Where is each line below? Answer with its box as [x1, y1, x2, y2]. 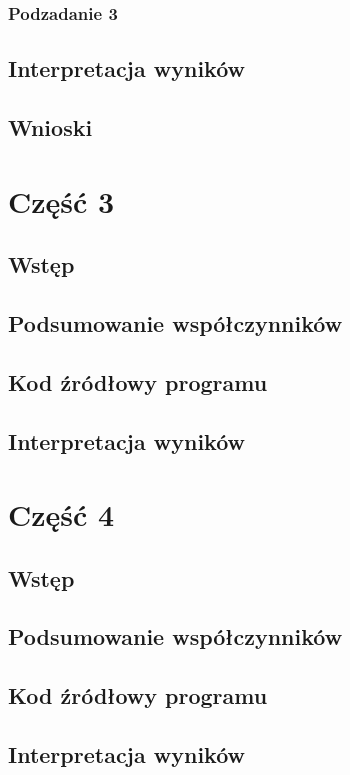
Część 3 [8, 180, 115, 221]
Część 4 [8, 494, 115, 535]
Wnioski [8, 112, 93, 143]
